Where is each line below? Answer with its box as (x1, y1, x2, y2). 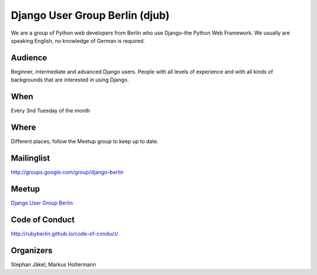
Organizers (11, 245, 53, 255)
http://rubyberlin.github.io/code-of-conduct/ (11, 230, 119, 237)
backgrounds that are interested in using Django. (11, 76, 129, 83)
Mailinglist (11, 153, 50, 163)
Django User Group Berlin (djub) (11, 9, 170, 22)
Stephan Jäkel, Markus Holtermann (11, 261, 96, 268)
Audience (11, 53, 48, 63)
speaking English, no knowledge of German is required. (11, 37, 145, 44)
